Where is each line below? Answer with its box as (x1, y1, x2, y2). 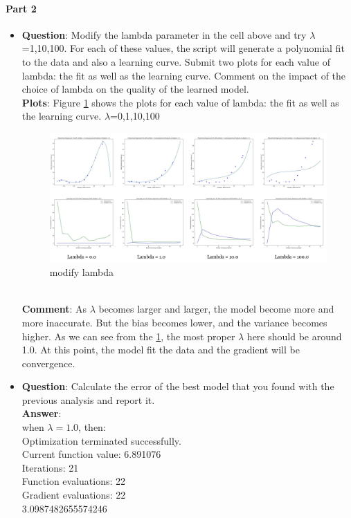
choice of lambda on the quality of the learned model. (21, 82, 249, 96)
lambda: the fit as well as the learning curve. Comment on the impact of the (21, 68, 346, 82)
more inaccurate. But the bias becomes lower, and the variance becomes (21, 315, 327, 329)
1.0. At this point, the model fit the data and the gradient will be (21, 342, 300, 357)
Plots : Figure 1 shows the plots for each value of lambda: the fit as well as (21, 95, 339, 109)
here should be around (246, 329, 342, 343)
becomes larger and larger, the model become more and (98, 302, 334, 316)
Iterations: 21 (21, 460, 79, 474)
